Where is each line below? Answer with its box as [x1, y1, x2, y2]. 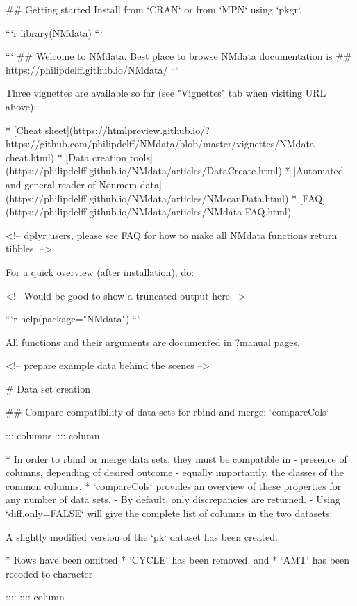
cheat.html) [6, 149, 54, 164]
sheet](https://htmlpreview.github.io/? [44, 122, 210, 137]
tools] [129, 149, 153, 164]
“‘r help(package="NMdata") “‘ [6, 311, 141, 326]
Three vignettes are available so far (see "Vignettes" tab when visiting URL [6, 85, 326, 100]
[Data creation [65, 149, 127, 164]
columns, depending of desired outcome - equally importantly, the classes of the [6, 465, 344, 480]
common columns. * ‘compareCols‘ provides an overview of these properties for [6, 478, 342, 493]
